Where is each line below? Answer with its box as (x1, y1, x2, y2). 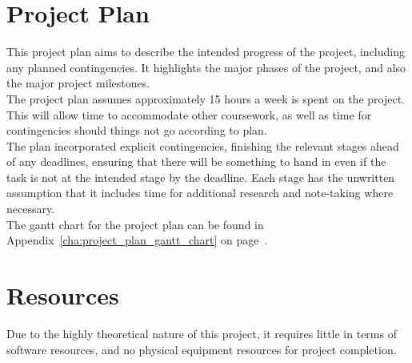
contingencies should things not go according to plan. (6, 122, 267, 139)
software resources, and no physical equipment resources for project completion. (6, 341, 397, 357)
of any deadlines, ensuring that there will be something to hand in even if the (6, 153, 386, 170)
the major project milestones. (6, 75, 150, 91)
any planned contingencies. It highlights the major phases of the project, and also (6, 58, 406, 75)
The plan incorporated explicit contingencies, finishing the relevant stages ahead (6, 137, 399, 154)
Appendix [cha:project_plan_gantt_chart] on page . (6, 232, 268, 248)
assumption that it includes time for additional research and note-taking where (6, 184, 394, 201)
